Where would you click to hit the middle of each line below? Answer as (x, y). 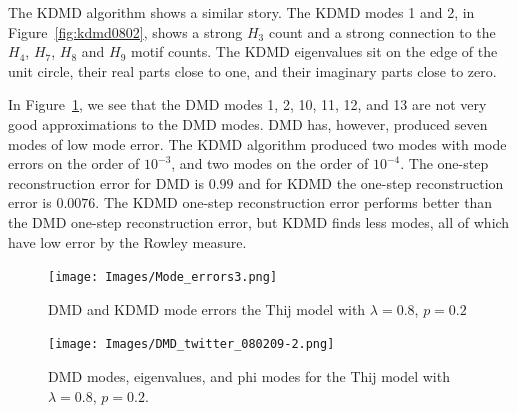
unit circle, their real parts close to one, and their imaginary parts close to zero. (252, 70)
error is (30, 202)
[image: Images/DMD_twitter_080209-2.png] (191, 344)
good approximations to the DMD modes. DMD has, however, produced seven (248, 123)
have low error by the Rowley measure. (127, 241)
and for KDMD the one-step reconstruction (371, 182)
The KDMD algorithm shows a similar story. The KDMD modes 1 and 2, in (241, 12)
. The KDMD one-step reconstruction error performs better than (294, 202)
